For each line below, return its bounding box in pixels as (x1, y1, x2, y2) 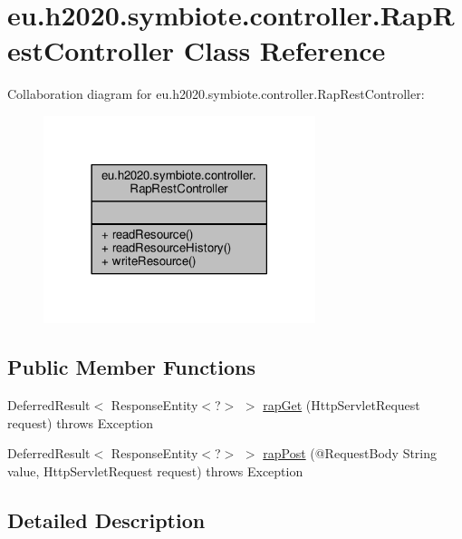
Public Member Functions (7, 353, 255, 381)
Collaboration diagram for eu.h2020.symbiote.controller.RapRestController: (7, 84, 425, 103)
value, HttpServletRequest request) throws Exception (7, 461, 303, 480)
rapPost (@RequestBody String (263, 444, 438, 463)
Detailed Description (7, 505, 206, 534)
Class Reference (183, 32, 386, 69)
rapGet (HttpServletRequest (263, 396, 420, 415)
